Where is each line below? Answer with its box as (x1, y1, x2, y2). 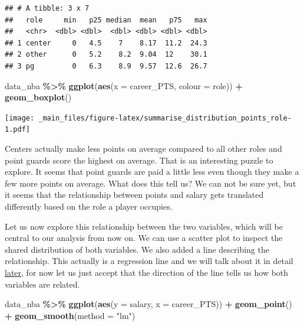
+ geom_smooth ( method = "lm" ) (5, 309, 136, 321)
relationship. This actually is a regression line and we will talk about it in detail (5, 255, 293, 267)
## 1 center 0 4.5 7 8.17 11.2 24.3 (5, 38, 207, 47)
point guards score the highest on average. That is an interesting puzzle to (5, 154, 273, 166)
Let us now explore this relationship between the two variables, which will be (5, 220, 283, 232)
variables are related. (5, 278, 80, 290)
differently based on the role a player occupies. (5, 200, 173, 213)
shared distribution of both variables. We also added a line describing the (5, 243, 269, 255)
